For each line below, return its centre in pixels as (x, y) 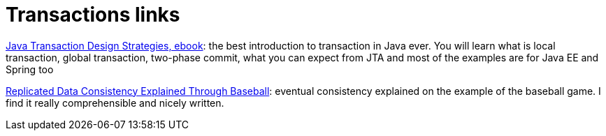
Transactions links (93, 15)
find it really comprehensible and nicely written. (115, 103)
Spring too (30, 69)
